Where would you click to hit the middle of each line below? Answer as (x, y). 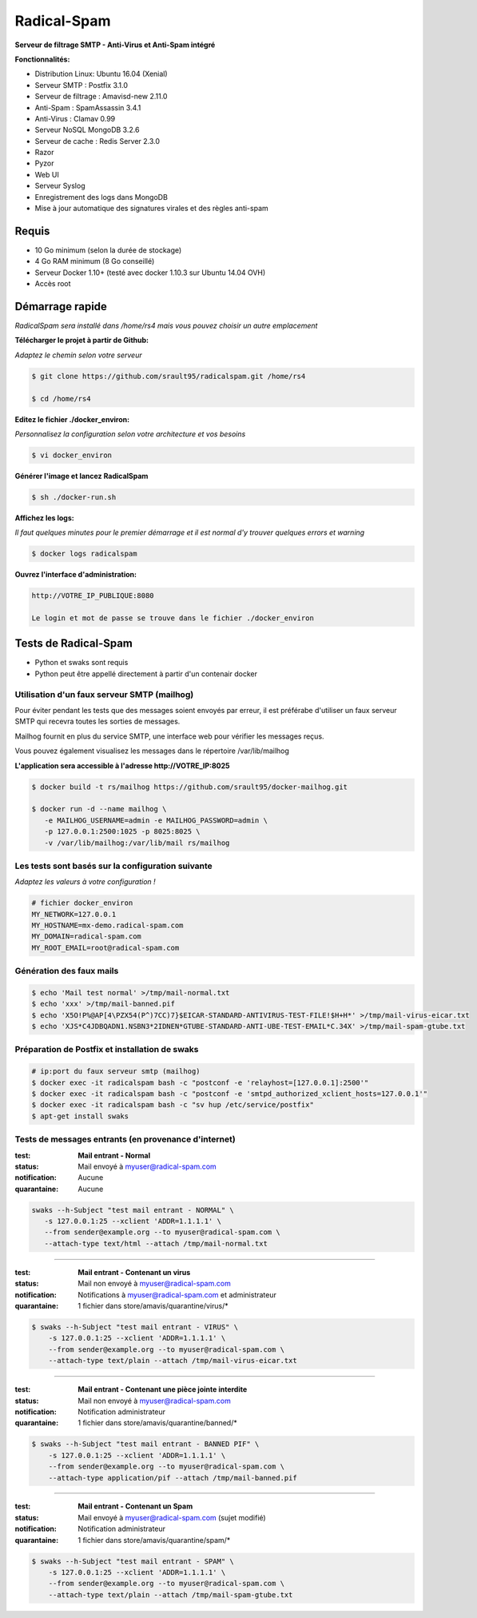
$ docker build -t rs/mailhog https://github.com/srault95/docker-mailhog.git (189, 787)
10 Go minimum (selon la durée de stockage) (108, 250)
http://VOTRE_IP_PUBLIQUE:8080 (93, 596)
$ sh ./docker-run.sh (74, 497)
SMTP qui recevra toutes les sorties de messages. (97, 721)
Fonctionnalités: (42, 59)
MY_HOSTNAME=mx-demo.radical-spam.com (107, 926)
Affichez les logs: (45, 518)
